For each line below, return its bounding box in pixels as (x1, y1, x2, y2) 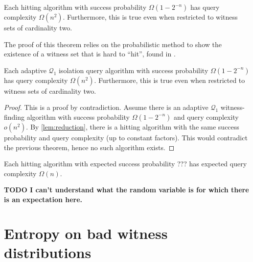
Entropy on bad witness (4, 223, 168, 243)
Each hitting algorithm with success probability (4, 2, 147, 12)
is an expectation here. (4, 194, 83, 204)
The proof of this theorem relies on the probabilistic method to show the (4, 39, 222, 49)
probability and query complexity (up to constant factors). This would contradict (4, 132, 248, 142)
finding (4, 111, 25, 122)
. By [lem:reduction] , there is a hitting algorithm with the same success (26, 121, 239, 131)
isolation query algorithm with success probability (58, 65, 208, 75)
